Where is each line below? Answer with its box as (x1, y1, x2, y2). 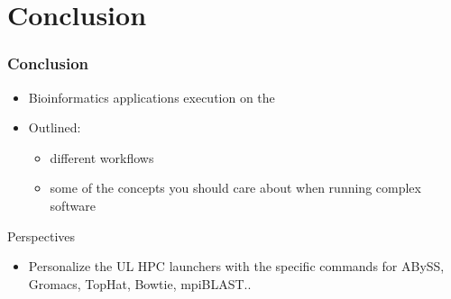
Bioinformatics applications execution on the (28, 87, 275, 106)
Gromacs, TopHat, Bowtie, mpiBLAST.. (28, 274, 252, 293)
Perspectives (7, 226, 76, 245)
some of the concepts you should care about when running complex (50, 178, 421, 197)
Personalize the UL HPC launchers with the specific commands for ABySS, (28, 257, 445, 276)
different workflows (50, 148, 154, 167)
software (50, 195, 96, 214)
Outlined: (28, 118, 81, 137)
